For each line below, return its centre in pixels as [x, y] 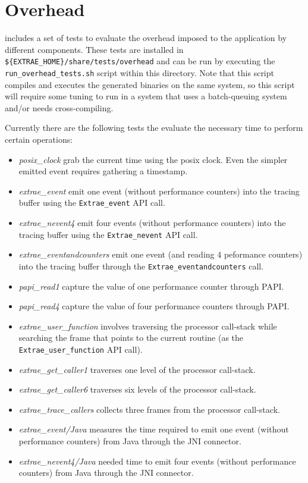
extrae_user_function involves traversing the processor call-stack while [148, 326]
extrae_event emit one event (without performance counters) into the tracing [159, 191]
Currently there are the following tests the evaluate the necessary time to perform [154, 128]
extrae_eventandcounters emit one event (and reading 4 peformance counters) [161, 254]
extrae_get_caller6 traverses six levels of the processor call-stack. [137, 389]
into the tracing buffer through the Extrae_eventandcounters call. [141, 266]
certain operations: [39, 139]
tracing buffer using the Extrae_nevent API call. [108, 234]
